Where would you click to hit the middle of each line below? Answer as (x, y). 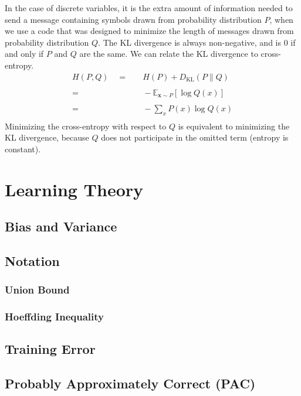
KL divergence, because (47, 137)
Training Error (50, 349)
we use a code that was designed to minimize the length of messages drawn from (149, 31)
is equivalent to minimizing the (234, 126)
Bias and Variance (61, 226)
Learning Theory (74, 189)
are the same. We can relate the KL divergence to (169, 54)
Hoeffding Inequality (54, 317)
